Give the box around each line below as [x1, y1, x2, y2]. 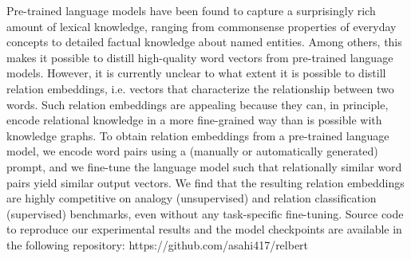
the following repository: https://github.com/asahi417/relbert [6, 236, 309, 253]
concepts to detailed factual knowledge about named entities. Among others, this [6, 33, 402, 50]
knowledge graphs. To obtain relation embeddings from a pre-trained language [6, 127, 389, 143]
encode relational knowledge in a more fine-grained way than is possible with [6, 112, 382, 128]
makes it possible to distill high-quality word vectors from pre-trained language [6, 49, 393, 65]
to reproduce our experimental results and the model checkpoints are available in [6, 221, 402, 237]
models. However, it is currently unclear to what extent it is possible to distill [6, 65, 386, 81]
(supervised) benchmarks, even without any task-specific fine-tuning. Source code [6, 205, 404, 222]
